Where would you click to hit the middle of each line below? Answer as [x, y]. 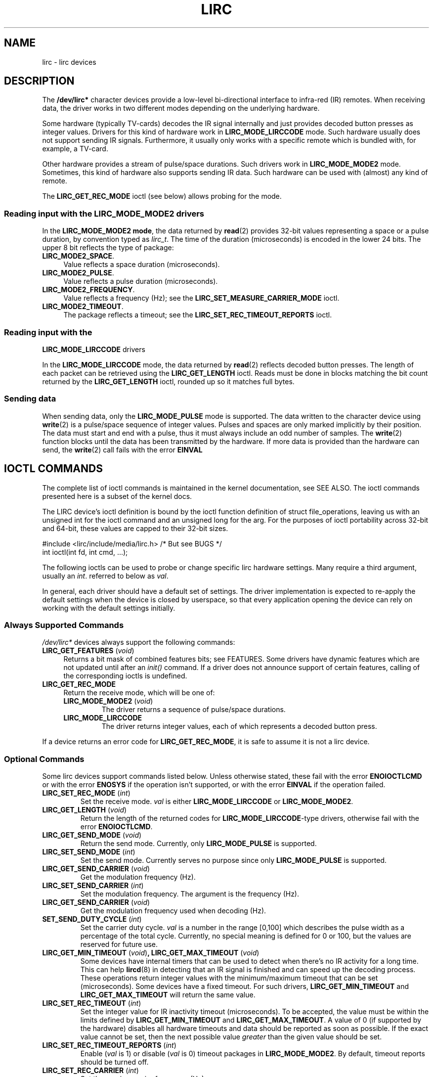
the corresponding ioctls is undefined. [125, 676]
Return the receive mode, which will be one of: [139, 693]
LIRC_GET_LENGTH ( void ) [85, 810]
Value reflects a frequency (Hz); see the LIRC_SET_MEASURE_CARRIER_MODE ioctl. [201, 298]
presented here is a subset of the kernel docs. [117, 496]
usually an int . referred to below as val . [105, 576]
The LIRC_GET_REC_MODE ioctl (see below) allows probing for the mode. [162, 196]
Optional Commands [44, 759]
